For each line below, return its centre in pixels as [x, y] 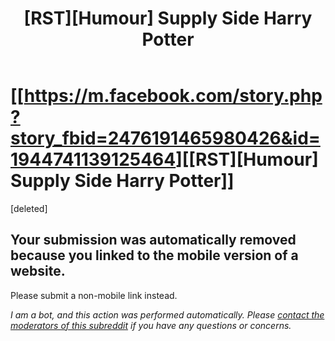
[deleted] [29, 208]
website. [38, 271]
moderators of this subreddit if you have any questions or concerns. [151, 325]
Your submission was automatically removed [153, 240]
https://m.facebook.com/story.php [173, 96]
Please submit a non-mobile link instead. [94, 295]
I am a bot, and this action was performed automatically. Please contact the [167, 314]
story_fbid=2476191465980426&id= [165, 138]
